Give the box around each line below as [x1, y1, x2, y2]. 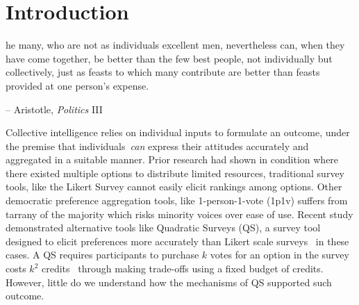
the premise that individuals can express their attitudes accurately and [6, 138, 309, 153]
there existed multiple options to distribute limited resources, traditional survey [6, 165, 344, 180]
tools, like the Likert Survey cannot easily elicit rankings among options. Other [6, 179, 342, 194]
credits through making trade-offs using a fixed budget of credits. [42, 261, 324, 276]
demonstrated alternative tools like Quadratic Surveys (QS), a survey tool [6, 220, 321, 235]
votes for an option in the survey [210, 247, 349, 262]
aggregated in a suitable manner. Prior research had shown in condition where [6, 152, 339, 167]
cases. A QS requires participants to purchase [6, 247, 199, 262]
